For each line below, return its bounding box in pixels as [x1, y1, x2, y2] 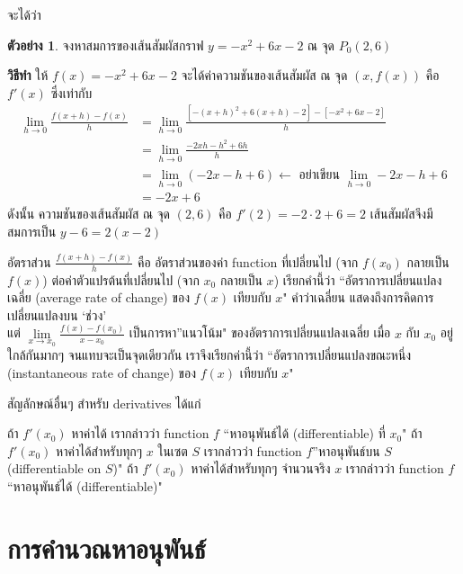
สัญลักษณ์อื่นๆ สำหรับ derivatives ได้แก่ [7, 393, 201, 412]
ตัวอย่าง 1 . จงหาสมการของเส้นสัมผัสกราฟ [7, 35, 204, 54]
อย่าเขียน [298, 169, 340, 183]
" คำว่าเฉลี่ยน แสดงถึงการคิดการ [282, 288, 434, 307]
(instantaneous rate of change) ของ [7, 363, 196, 381]
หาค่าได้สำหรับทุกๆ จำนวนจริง [191, 459, 331, 478]
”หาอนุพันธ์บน [312, 441, 380, 460]
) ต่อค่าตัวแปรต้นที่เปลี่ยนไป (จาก [42, 270, 200, 289]
